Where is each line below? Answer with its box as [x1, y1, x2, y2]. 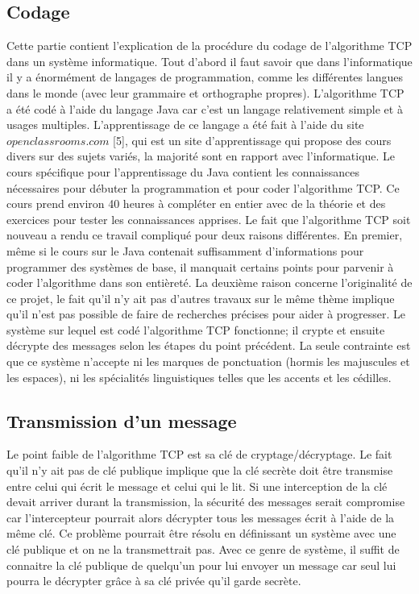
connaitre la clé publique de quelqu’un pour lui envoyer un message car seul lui [6, 556, 396, 573]
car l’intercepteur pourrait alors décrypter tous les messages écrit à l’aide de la [6, 509, 395, 525]
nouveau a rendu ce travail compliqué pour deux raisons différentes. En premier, [6, 226, 403, 243]
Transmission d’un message [6, 408, 237, 433]
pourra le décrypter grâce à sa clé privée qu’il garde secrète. [6, 572, 301, 589]
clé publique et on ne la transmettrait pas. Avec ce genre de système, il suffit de [6, 541, 400, 558]
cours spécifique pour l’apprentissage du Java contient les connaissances [6, 163, 360, 180]
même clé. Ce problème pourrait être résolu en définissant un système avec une [6, 525, 396, 542]
